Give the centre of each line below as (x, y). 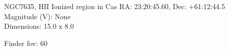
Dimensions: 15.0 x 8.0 (39, 26)
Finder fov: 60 (26, 43)
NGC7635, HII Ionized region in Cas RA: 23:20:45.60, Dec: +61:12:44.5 (114, 6)
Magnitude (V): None (37, 16)
